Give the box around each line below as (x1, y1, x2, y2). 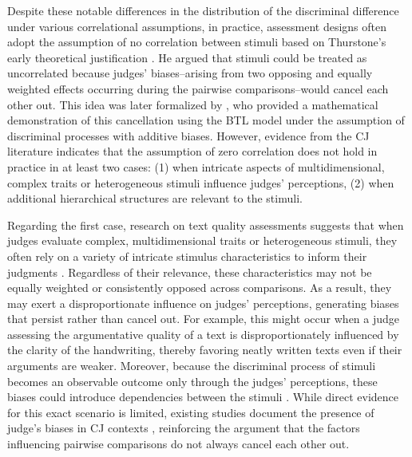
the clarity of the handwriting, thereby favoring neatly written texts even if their (7, 341, 402, 358)
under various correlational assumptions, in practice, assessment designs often (7, 18, 387, 34)
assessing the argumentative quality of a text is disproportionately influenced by (7, 325, 399, 342)
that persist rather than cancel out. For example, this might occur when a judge (7, 310, 400, 327)
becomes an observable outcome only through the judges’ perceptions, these (7, 372, 378, 389)
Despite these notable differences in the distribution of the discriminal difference (7, 2, 399, 18)
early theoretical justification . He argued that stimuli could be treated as (7, 49, 367, 65)
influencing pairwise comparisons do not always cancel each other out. (7, 435, 350, 452)
